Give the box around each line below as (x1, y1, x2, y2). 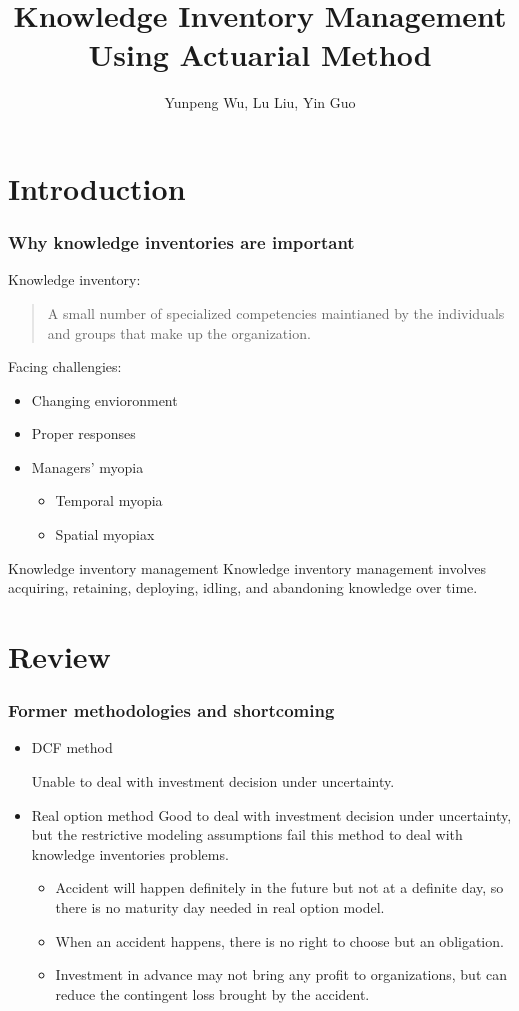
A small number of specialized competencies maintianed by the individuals (47, 302, 505, 323)
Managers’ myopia (31, 456, 144, 477)
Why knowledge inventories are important (8, 230, 355, 255)
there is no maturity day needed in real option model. (55, 897, 385, 917)
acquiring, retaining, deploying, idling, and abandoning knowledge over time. (8, 577, 478, 598)
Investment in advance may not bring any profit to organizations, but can (55, 964, 507, 985)
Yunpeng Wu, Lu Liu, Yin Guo (164, 92, 356, 113)
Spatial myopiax (55, 524, 155, 545)
